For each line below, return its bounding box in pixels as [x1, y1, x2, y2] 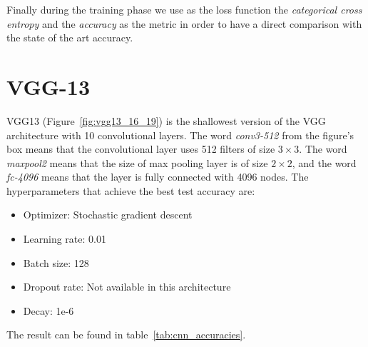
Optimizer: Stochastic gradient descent [23, 207, 193, 222]
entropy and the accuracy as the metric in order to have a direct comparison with [6, 16, 362, 31]
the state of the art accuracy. [6, 30, 133, 45]
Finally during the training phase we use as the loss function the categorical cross [6, 2, 362, 16]
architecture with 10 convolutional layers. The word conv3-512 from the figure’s [6, 127, 354, 142]
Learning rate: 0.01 [23, 231, 106, 246]
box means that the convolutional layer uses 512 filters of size [6, 141, 275, 156]
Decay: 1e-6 [23, 303, 74, 318]
